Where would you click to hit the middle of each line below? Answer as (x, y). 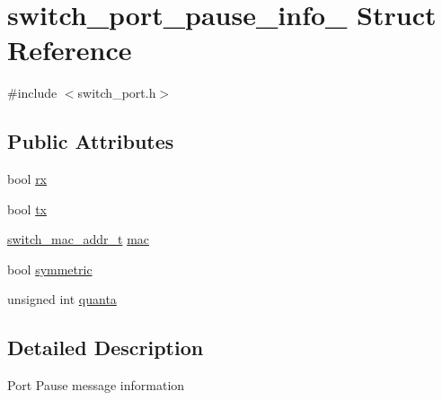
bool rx (27, 179)
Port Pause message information (96, 385)
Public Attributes (91, 141)
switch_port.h (117, 93)
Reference (70, 50)
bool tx (27, 209)
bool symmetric (50, 269)
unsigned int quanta (62, 299)
